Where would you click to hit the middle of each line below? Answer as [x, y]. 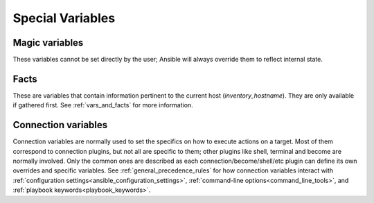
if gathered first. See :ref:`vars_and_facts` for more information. [103, 105]
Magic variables [48, 43]
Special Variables [64, 18]
